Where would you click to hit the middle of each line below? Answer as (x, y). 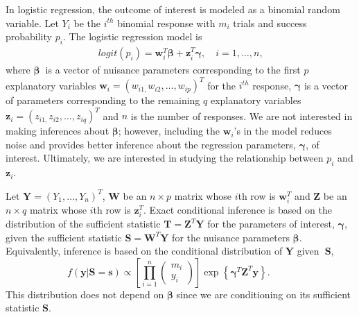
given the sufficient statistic (64, 237)
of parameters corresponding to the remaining (103, 100)
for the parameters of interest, (271, 224)
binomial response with (166, 23)
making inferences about (58, 131)
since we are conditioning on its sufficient (264, 294)
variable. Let (32, 23)
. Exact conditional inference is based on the (238, 209)
